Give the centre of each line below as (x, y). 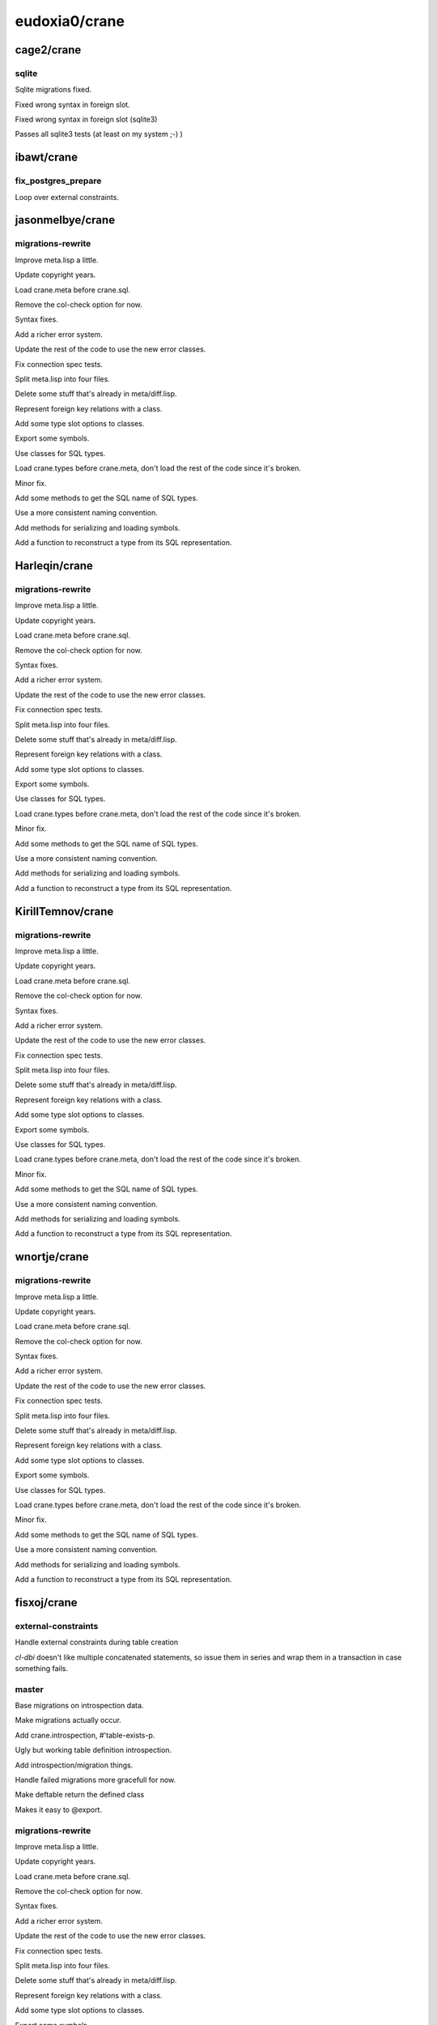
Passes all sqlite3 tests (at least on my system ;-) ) (99, 134)
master (29, 1689)
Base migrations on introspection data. (79, 1706)
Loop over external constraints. (67, 197)
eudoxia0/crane (70, 21)
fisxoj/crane (46, 1603)
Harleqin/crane (54, 566)
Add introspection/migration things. (74, 1765)
